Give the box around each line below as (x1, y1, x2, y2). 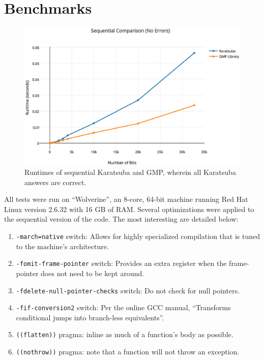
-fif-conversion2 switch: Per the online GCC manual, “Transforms (16, 302, 231, 313)
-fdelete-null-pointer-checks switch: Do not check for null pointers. (16, 285, 240, 295)
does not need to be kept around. (41, 267, 144, 278)
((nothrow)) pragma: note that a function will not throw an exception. (16, 346, 240, 357)
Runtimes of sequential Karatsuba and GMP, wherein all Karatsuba (24, 167, 236, 177)
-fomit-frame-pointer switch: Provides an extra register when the (16, 258, 227, 268)
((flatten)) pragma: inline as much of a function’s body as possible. (16, 329, 233, 340)
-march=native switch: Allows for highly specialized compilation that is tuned (16, 231, 260, 242)
